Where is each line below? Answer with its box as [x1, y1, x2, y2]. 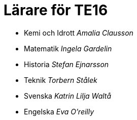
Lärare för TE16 [4, 2, 108, 19]
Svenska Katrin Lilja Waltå [24, 91, 112, 100]
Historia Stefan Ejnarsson [24, 59, 109, 69]
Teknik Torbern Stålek [24, 75, 97, 84]
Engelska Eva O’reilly [24, 107, 94, 116]
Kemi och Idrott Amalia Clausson [24, 28, 133, 37]
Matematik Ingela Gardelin [24, 44, 112, 53]
